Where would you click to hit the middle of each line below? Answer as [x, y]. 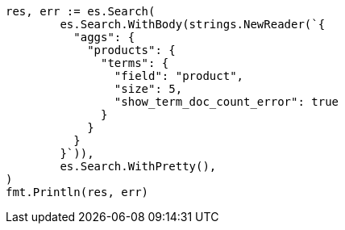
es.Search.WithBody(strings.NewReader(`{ [193, 24]
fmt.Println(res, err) [77, 192]
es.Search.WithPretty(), [138, 166]
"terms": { [135, 63]
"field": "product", [179, 76]
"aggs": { [104, 37]
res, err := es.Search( [81, 11]
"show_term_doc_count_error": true [227, 102]
